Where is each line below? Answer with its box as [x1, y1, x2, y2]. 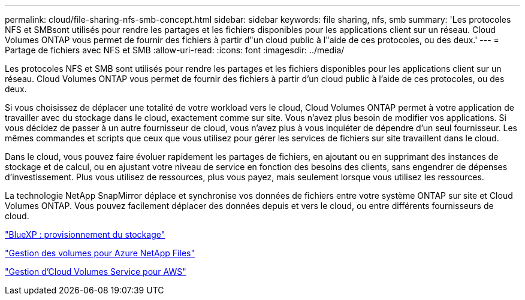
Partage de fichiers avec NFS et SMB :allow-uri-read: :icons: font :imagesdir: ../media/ [5, 45, 345, 55]
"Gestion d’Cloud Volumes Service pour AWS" [5, 266, 186, 277]
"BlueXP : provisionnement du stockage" [5, 229, 165, 240]
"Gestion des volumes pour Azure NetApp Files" [5, 248, 195, 258]
